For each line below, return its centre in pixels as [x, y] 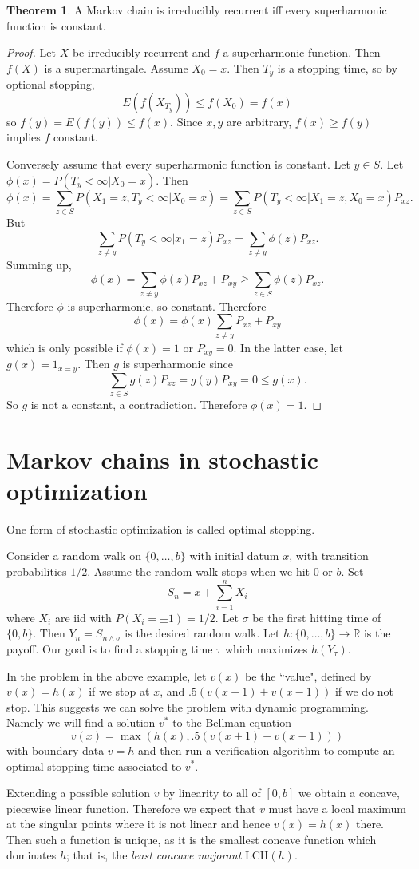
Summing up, [39, 264]
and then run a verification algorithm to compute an [267, 750]
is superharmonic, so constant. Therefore [167, 306]
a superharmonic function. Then [302, 52]
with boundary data [55, 750]
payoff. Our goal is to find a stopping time [110, 648]
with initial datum [234, 556]
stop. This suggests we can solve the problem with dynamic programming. [188, 706]
